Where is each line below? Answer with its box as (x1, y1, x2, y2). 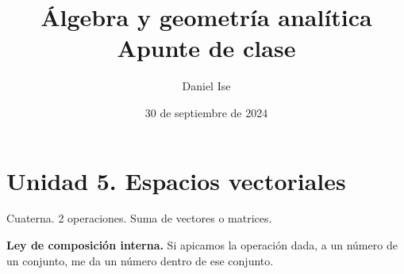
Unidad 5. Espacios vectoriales (6, 164, 346, 196)
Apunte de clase (117, 32, 296, 64)
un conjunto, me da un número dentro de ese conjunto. (6, 252, 274, 268)
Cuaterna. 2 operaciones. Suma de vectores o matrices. (6, 210, 272, 226)
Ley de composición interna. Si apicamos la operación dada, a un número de (6, 237, 398, 253)
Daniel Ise (182, 78, 231, 94)
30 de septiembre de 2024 (144, 104, 268, 120)
